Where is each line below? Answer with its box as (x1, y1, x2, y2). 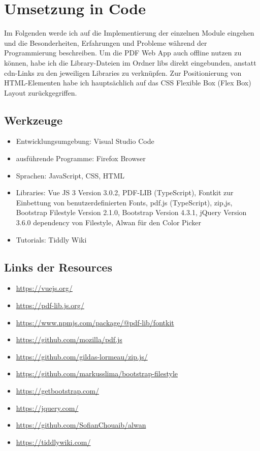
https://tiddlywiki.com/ (16, 436, 91, 447)
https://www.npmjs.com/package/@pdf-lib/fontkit (16, 317, 174, 327)
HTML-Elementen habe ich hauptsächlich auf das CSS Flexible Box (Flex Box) (4, 77, 251, 88)
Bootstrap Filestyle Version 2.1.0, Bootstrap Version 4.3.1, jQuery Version (16, 207, 247, 218)
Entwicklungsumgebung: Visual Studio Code (16, 136, 154, 146)
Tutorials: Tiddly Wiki (16, 234, 87, 245)
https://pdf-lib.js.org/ (16, 300, 84, 311)
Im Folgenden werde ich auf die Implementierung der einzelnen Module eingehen (4, 27, 254, 38)
